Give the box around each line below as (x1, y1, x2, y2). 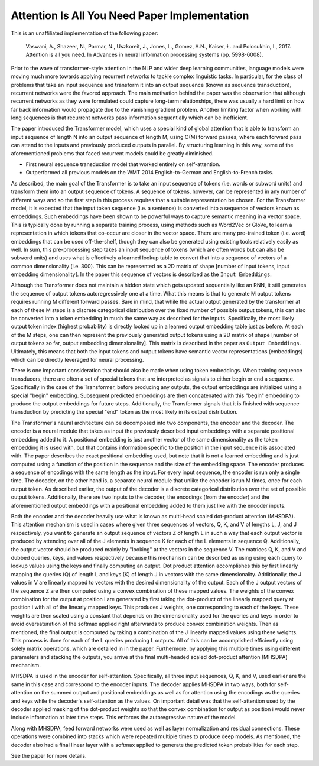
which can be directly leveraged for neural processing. (11, 356, 144, 363)
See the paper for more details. (11, 752, 87, 759)
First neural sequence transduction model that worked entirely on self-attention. (25, 161, 221, 168)
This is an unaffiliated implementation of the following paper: (11, 30, 159, 37)
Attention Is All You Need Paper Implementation (11, 9, 249, 22)
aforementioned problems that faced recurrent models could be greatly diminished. (11, 150, 214, 157)
